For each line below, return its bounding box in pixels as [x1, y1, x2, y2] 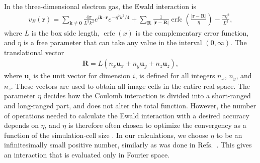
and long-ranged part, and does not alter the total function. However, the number [4, 100, 256, 111]
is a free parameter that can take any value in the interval [23, 37, 202, 48]
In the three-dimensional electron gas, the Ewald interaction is [4, 1, 197, 11]
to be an [216, 129, 242, 140]
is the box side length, [31, 27, 100, 38]
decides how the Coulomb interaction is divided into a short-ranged [43, 90, 251, 101]
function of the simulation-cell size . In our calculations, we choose [4, 129, 208, 140]
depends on [4, 120, 39, 130]
